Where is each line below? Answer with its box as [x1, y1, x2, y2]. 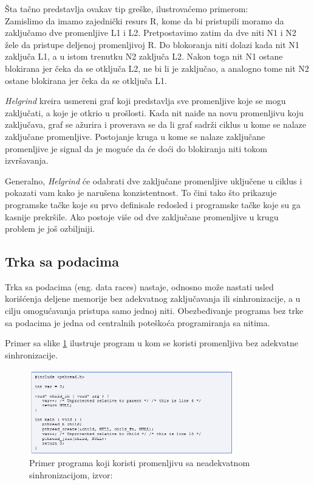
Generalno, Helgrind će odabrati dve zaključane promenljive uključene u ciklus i [5, 174, 302, 187]
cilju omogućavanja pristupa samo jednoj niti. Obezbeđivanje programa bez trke [5, 304, 304, 317]
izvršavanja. [5, 154, 49, 167]
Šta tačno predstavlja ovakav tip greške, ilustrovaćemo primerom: [5, 2, 248, 15]
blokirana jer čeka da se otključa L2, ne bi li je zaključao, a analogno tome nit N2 [5, 61, 309, 74]
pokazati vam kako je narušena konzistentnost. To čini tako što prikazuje [5, 186, 277, 199]
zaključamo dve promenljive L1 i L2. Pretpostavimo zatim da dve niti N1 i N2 [5, 26, 296, 39]
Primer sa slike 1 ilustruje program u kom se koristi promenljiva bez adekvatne [5, 337, 299, 349]
